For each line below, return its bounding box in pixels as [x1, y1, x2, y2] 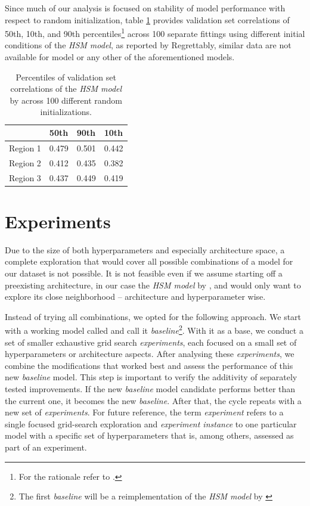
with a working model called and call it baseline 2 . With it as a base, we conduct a [5, 322, 303, 336]
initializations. [40, 105, 92, 118]
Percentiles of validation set [15, 70, 116, 83]
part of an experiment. [5, 440, 87, 453]
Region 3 [9, 171, 41, 184]
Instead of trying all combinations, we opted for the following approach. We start [5, 310, 302, 322]
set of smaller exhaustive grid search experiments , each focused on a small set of [5, 336, 297, 348]
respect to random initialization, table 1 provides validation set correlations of [5, 13, 290, 26]
